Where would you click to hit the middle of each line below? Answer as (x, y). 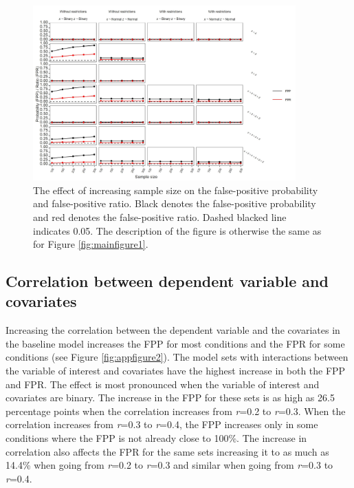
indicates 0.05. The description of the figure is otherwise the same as (177, 230)
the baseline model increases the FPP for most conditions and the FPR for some (175, 343)
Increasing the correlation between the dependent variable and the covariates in (173, 330)
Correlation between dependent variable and (167, 281)
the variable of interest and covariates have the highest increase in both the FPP (176, 371)
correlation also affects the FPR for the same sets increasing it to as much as (167, 451)
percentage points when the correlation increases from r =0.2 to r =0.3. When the (176, 411)
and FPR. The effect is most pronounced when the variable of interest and (163, 384)
